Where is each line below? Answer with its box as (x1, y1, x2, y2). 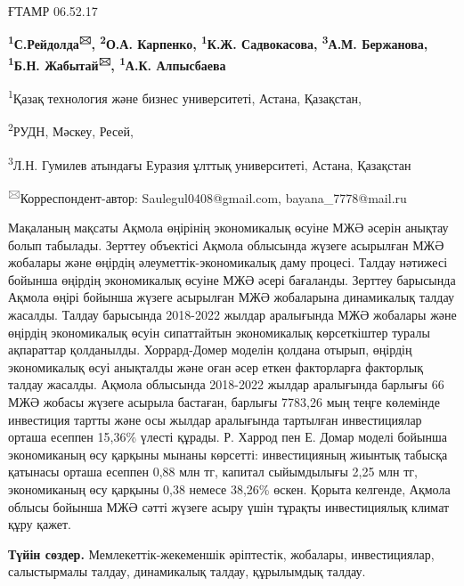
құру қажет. (8, 515, 72, 533)
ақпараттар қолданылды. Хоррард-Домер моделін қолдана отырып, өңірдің (8, 340, 412, 359)
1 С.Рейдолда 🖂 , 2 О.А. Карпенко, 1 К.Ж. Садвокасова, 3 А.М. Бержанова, (8, 32, 428, 53)
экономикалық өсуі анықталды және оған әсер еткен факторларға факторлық (8, 357, 424, 376)
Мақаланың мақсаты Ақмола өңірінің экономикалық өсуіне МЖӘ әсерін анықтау (8, 218, 449, 237)
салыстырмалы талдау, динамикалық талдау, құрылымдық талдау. (8, 562, 366, 581)
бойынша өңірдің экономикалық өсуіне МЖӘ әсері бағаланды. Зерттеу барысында (8, 270, 456, 289)
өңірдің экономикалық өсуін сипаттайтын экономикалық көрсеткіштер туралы (8, 322, 430, 341)
